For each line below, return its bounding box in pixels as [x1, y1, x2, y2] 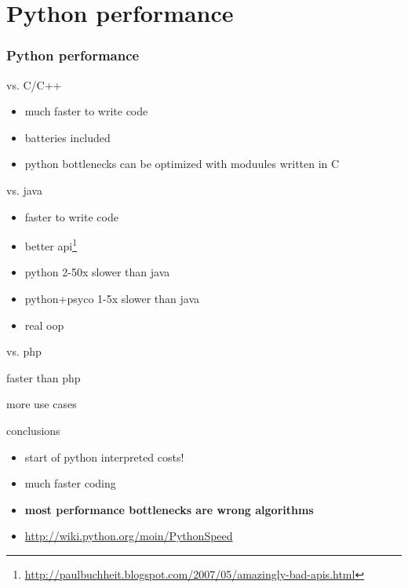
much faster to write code [24, 103, 148, 119]
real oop [24, 316, 64, 333]
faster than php [6, 369, 81, 385]
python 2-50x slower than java [24, 264, 170, 280]
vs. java [6, 181, 42, 198]
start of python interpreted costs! [24, 448, 184, 465]
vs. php [6, 343, 42, 360]
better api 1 [24, 236, 77, 254]
